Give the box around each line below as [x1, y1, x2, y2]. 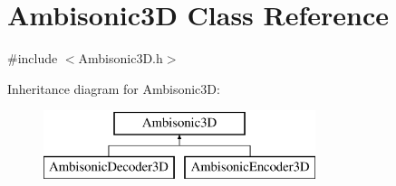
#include [7, 49, 58, 68]
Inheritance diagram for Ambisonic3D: [7, 79, 220, 98]
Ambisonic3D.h [78, 49, 163, 68]
